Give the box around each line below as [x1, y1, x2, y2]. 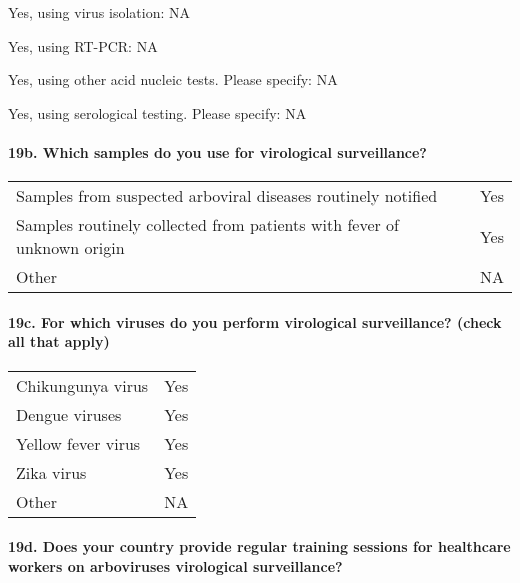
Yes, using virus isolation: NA [8, 2, 190, 22]
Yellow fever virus [16, 431, 141, 455]
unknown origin [16, 236, 125, 260]
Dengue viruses [16, 402, 122, 426]
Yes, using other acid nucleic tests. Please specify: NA [8, 69, 338, 90]
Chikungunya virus [16, 373, 149, 397]
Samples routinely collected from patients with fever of [16, 213, 399, 237]
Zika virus [16, 460, 87, 484]
